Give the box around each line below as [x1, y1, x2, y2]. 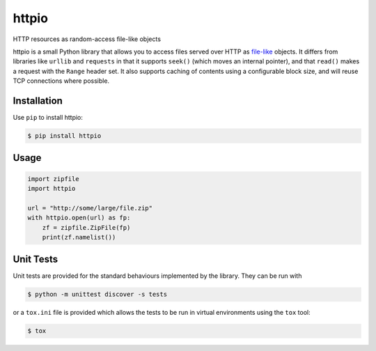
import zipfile [27, 175, 79, 182]
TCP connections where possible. [13, 77, 110, 85]
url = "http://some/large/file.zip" [27, 204, 153, 212]
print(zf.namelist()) [42, 233, 116, 241]
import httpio [27, 185, 76, 192]
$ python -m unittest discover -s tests [27, 290, 167, 299]
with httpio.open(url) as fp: [27, 214, 131, 222]
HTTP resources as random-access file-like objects [13, 35, 162, 43]
